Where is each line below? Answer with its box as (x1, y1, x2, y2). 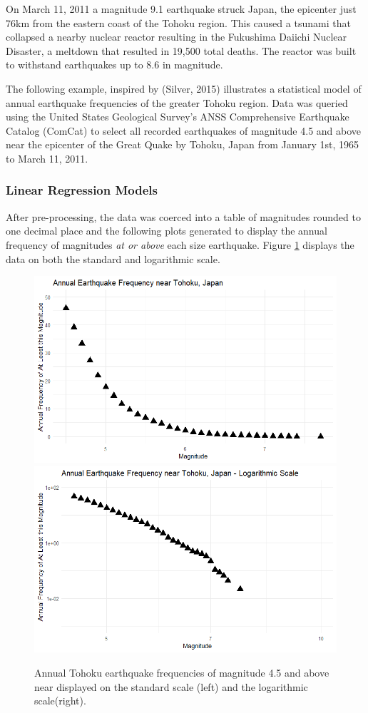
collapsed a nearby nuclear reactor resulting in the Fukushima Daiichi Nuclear (6, 29, 347, 44)
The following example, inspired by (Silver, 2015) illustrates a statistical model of (6, 81, 362, 96)
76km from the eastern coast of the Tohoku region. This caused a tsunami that (6, 15, 351, 30)
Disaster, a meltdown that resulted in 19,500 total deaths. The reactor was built (6, 43, 357, 58)
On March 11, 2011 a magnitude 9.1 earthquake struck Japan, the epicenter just (6, 1, 357, 16)
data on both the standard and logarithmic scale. (6, 251, 220, 266)
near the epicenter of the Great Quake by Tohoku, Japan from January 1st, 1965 (6, 137, 359, 152)
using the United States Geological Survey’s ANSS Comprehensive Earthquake (6, 109, 349, 124)
